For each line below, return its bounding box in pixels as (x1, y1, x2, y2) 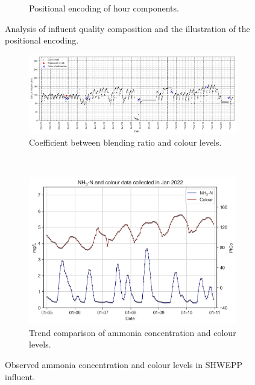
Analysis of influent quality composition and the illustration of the (5, 22, 250, 34)
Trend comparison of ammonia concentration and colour (29, 326, 236, 338)
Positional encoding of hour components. (29, 2, 179, 14)
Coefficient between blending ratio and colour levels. (29, 136, 222, 149)
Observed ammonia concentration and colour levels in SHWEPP (5, 358, 243, 370)
